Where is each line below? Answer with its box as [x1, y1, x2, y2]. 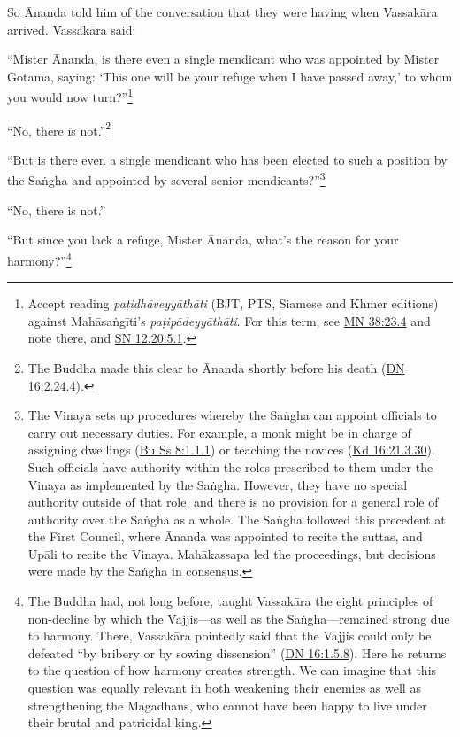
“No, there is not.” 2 [7, 118, 111, 139]
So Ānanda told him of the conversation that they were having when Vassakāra [7, 3, 438, 20]
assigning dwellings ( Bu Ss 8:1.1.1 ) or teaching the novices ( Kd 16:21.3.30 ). [27, 440, 435, 459]
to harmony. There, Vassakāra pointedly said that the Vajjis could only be [27, 626, 432, 645]
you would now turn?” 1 [7, 85, 134, 106]
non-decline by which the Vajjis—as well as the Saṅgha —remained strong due [27, 609, 450, 627]
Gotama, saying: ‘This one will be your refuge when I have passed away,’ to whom [7, 66, 453, 85]
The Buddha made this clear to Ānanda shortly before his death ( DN [27, 358, 405, 376]
